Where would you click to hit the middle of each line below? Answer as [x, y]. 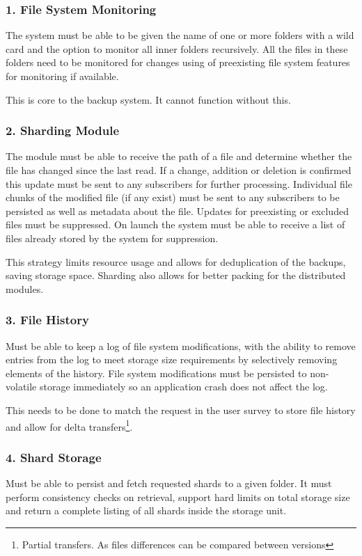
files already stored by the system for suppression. [112, 238]
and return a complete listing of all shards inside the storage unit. [146, 510]
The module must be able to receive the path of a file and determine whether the [179, 156]
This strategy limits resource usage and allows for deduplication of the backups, [176, 261]
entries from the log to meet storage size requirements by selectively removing [172, 359]
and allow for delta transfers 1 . [69, 425]
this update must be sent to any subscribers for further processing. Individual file [179, 183]
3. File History [47, 320]
